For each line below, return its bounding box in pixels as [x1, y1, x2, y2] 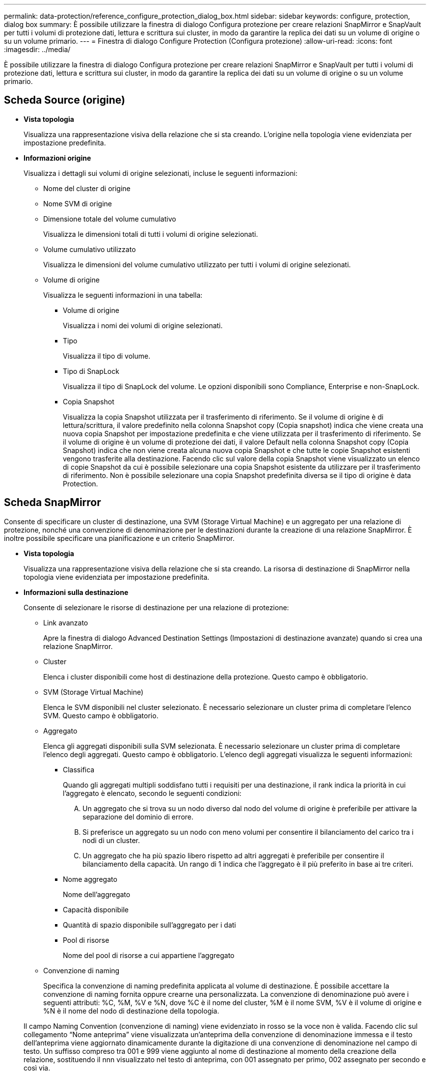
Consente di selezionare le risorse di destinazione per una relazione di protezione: [24, 603, 289, 612]
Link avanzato [43, 618, 88, 627]
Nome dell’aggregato [63, 890, 131, 899]
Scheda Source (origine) [4, 94, 125, 107]
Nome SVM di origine [43, 199, 112, 208]
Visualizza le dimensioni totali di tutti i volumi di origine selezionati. [43, 229, 258, 238]
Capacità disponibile [63, 905, 129, 914]
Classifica [63, 765, 95, 774]
